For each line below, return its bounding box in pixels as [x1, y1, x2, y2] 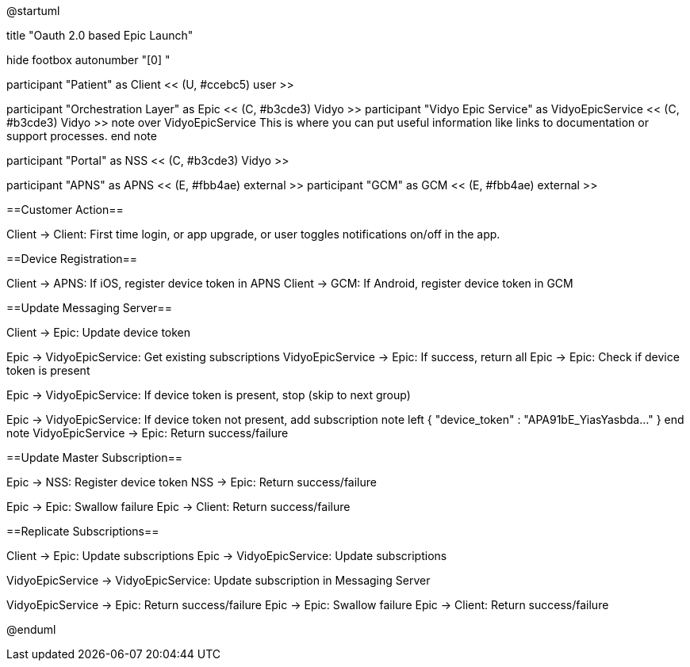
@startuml [6, 4, 60, 17]
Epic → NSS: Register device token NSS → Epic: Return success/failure [6, 475, 377, 489]
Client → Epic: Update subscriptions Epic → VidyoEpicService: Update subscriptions [6, 549, 447, 562]
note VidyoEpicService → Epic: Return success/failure [6, 426, 289, 440]
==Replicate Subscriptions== [6, 524, 159, 538]
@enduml [6, 623, 56, 636]
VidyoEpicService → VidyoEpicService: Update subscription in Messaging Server [6, 574, 431, 587]
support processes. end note [6, 129, 157, 143]
